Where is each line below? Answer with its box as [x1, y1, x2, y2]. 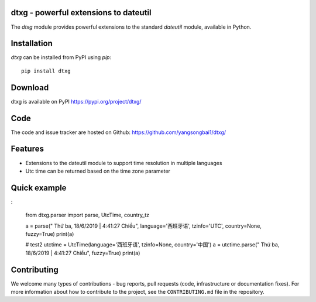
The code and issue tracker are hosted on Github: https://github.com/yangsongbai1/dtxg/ [11, 129, 226, 136]
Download [11, 83, 49, 92]
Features [11, 144, 44, 154]
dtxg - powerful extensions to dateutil [11, 8, 152, 18]
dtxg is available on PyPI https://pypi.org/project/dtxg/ [11, 98, 142, 105]
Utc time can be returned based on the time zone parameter [25, 167, 171, 174]
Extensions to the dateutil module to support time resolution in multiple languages [25, 159, 222, 166]
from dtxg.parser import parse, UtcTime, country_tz [25, 211, 149, 219]
